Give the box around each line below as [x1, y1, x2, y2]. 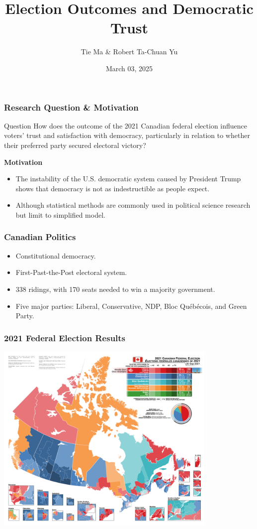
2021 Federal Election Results [4, 331, 126, 344]
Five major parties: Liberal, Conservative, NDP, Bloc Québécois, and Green [15, 300, 247, 311]
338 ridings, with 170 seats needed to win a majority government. [15, 283, 215, 294]
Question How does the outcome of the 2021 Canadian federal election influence [4, 120, 248, 131]
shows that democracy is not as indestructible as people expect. [15, 183, 210, 193]
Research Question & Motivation [4, 101, 139, 113]
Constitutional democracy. [15, 250, 96, 261]
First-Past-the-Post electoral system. [15, 267, 127, 277]
